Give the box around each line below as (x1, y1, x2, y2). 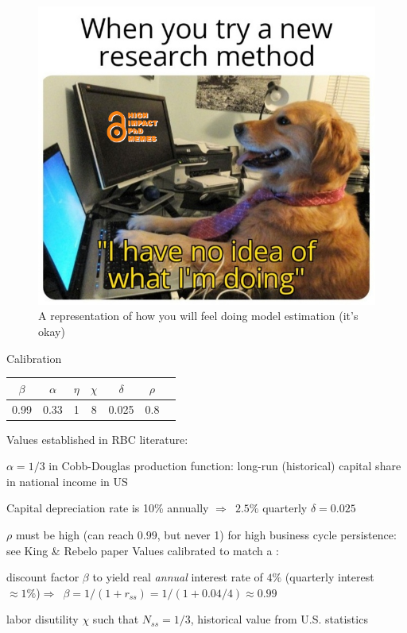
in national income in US (6, 473, 128, 489)
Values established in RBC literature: (6, 430, 188, 447)
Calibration (6, 349, 62, 366)
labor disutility (6, 611, 79, 627)
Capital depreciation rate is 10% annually (6, 500, 209, 516)
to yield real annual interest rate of (92, 569, 263, 585)
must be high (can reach (15, 527, 134, 543)
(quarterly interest (285, 569, 374, 585)
